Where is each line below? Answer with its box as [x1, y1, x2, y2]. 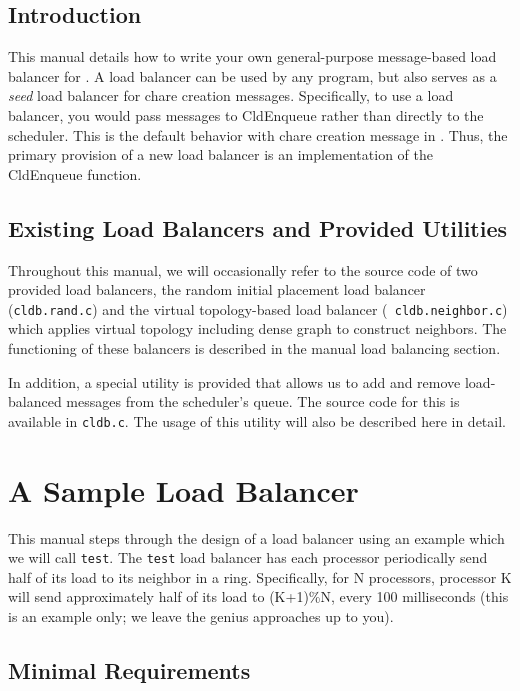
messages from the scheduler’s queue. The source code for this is [66, 391, 460, 412]
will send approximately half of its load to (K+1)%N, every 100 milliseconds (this [8, 586, 509, 607]
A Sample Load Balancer [8, 469, 359, 510]
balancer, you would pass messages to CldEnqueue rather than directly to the [8, 104, 484, 125]
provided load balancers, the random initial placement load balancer [8, 279, 426, 300]
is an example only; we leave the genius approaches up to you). [8, 606, 394, 626]
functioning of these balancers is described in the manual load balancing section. [8, 338, 501, 358]
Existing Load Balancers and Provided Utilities [8, 212, 508, 243]
